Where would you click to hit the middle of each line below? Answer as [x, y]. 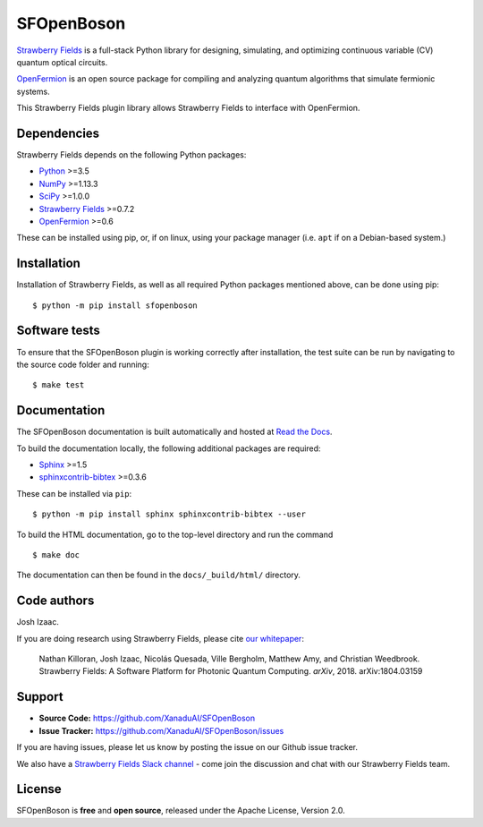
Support [40, 697]
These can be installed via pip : [74, 493]
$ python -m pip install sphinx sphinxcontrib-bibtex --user [169, 514]
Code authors [55, 601]
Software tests [58, 331]
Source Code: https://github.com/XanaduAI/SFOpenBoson [147, 718]
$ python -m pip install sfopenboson [115, 305]
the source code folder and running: [83, 364]
